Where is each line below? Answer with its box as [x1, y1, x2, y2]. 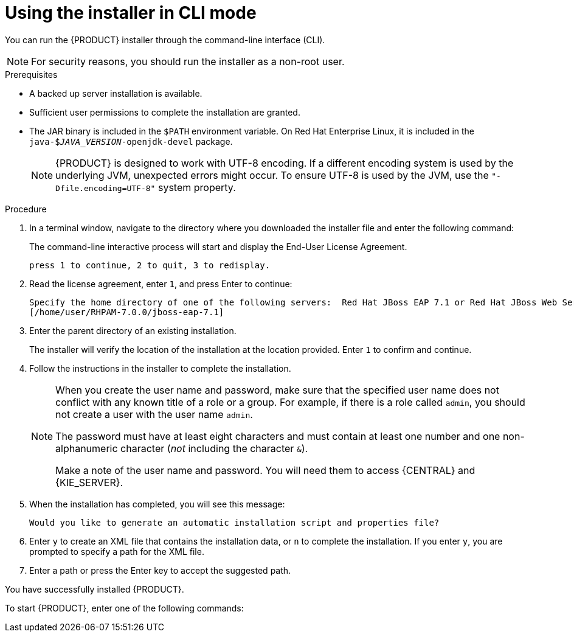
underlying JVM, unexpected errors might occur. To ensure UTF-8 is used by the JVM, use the [55, 169, 489, 181]
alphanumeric [55, 442, 118, 454]
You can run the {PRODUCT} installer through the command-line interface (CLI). [5, 34, 325, 45]
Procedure [5, 203, 47, 214]
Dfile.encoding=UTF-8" [55, 183, 156, 193]
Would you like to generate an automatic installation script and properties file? [29, 517, 440, 527]
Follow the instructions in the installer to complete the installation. [29, 363, 291, 374]
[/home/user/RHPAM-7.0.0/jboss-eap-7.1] [29, 307, 224, 317]
